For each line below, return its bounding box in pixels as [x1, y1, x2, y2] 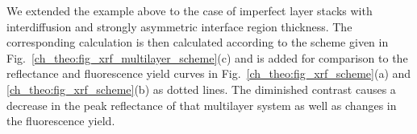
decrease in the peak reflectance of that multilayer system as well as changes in [6, 96, 397, 113]
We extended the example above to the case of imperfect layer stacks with [6, 2, 373, 18]
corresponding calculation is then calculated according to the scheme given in [6, 34, 389, 51]
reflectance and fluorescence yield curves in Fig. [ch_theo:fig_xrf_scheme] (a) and [6, 65, 411, 82]
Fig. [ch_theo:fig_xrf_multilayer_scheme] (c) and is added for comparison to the [6, 49, 408, 66]
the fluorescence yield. [6, 112, 115, 129]
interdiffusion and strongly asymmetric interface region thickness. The [6, 18, 352, 35]
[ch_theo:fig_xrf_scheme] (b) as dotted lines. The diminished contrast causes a [6, 80, 396, 97]
